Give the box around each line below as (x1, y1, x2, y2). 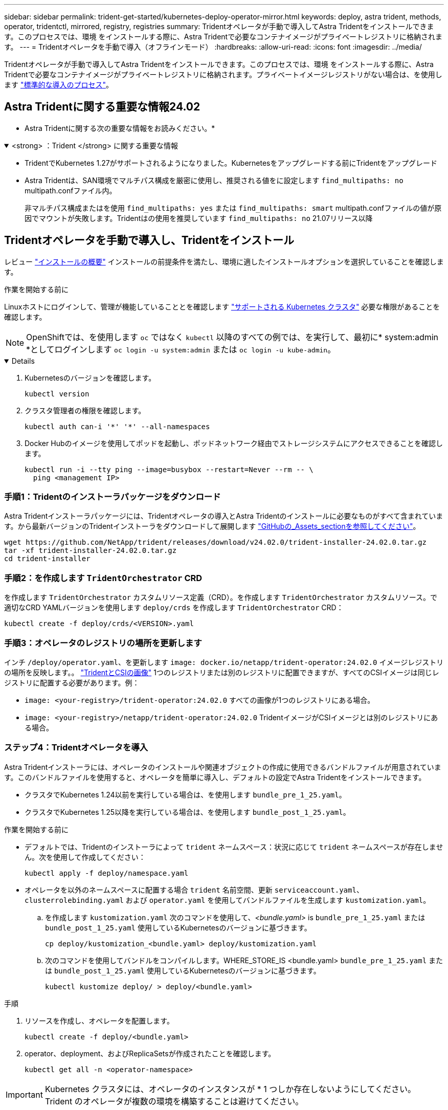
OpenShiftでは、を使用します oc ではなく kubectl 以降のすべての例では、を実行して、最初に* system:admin (26, 331, 439, 342)
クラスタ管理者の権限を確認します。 (25, 406, 146, 415)
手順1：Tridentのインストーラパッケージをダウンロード (4, 492, 221, 502)
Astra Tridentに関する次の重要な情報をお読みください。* (25, 123, 215, 132)
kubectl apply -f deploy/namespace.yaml (25, 869, 189, 877)
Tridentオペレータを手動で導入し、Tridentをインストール (4, 234, 294, 247)
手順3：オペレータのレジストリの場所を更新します (4, 637, 202, 648)
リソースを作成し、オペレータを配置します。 (25, 1016, 174, 1025)
